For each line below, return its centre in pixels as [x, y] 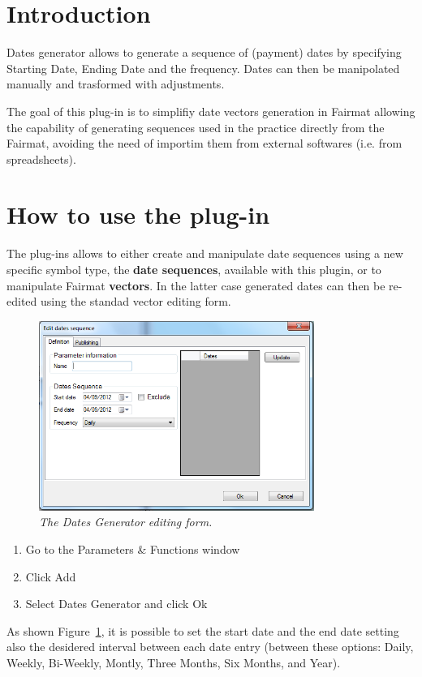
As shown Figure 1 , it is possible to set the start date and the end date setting [203, 630]
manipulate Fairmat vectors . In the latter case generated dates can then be [196, 285]
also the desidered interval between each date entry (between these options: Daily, [210, 647]
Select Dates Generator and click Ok [116, 604]
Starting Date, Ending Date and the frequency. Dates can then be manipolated [203, 68]
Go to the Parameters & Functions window [133, 548]
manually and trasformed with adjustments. [116, 84]
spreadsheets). [41, 159]
